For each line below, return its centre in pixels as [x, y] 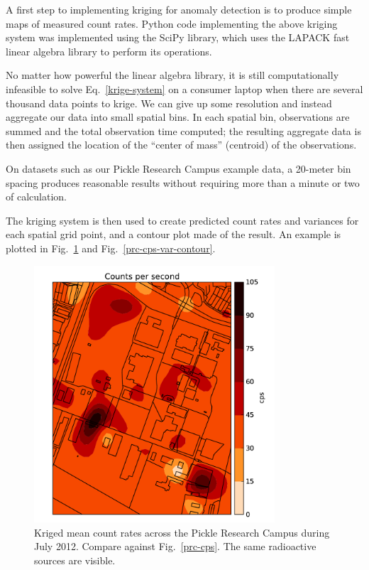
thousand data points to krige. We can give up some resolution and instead [169, 103]
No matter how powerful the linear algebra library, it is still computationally [172, 75]
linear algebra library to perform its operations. [109, 51]
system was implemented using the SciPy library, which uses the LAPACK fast [178, 37]
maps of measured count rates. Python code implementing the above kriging [172, 23]
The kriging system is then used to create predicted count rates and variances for [182, 220]
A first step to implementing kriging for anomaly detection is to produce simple [179, 9]
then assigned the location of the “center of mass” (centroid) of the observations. [181, 145]
